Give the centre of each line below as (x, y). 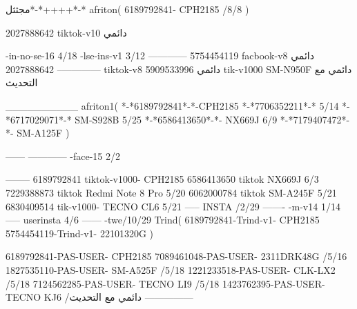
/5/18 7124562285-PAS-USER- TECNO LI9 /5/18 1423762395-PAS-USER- (165, 283)
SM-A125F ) (43, 133)
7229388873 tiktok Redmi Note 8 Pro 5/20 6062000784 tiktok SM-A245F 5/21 (171, 192)
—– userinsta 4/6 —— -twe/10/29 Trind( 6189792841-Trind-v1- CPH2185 (163, 220)
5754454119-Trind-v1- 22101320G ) (80, 233)
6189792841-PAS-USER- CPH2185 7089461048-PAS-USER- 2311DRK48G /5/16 (176, 256)
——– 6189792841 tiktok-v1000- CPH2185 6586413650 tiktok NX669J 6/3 (162, 179)
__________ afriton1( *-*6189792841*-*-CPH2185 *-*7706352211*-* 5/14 (172, 105)
